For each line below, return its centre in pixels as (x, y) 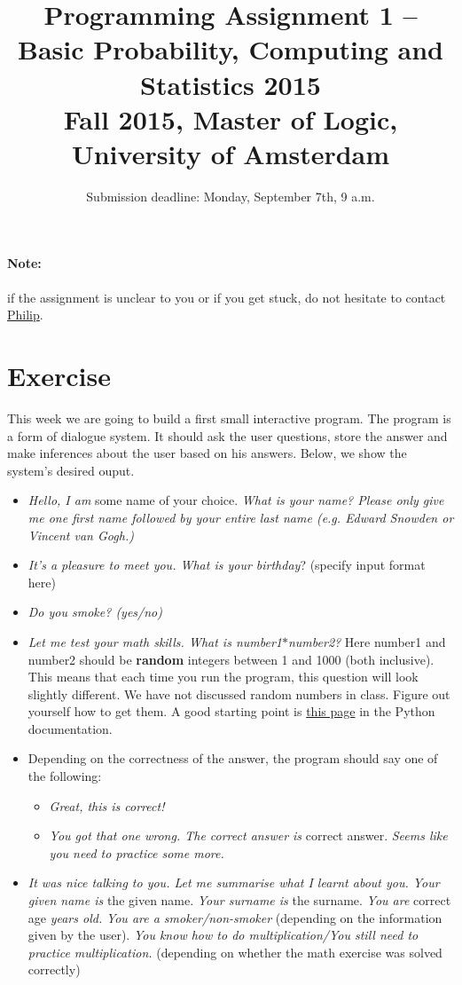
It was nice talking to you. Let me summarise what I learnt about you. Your (234, 883)
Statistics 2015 (231, 84)
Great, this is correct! (107, 805)
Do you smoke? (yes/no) (95, 612)
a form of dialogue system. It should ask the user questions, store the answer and (227, 435)
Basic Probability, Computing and (230, 49)
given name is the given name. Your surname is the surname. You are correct (239, 900)
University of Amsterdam (231, 153)
